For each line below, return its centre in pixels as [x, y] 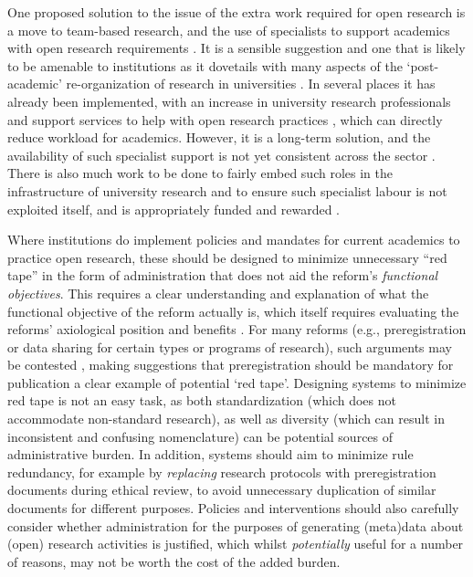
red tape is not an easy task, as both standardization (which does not [202, 400]
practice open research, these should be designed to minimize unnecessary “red [227, 257]
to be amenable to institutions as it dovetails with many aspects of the [205, 65]
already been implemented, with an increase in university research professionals [229, 101]
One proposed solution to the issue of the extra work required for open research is [236, 12]
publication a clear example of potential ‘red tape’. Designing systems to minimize [237, 382]
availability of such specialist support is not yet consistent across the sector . [221, 155]
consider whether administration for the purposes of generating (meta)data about [236, 525]
